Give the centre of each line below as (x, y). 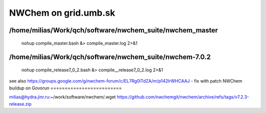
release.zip (20, 104)
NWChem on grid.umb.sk (62, 13)
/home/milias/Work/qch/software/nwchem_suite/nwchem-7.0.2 (110, 57)
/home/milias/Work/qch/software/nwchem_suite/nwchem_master (114, 30)
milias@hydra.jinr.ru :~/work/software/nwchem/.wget (62, 97)
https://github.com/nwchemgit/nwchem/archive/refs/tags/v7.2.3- (183, 97)
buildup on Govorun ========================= (66, 88)
